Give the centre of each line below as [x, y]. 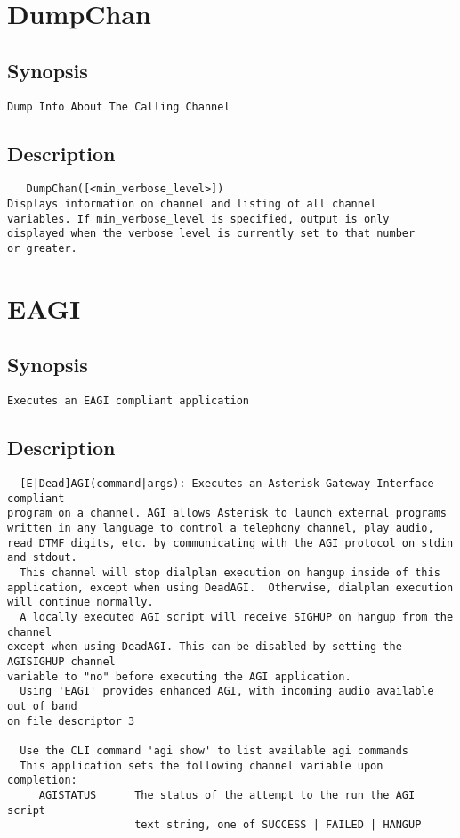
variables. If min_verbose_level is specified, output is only [198, 219]
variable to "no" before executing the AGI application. [179, 676]
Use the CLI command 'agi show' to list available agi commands [214, 750]
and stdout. [42, 558]
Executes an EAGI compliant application [129, 401]
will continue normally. [81, 602]
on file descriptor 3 [71, 721]
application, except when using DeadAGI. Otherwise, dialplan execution [230, 587]
